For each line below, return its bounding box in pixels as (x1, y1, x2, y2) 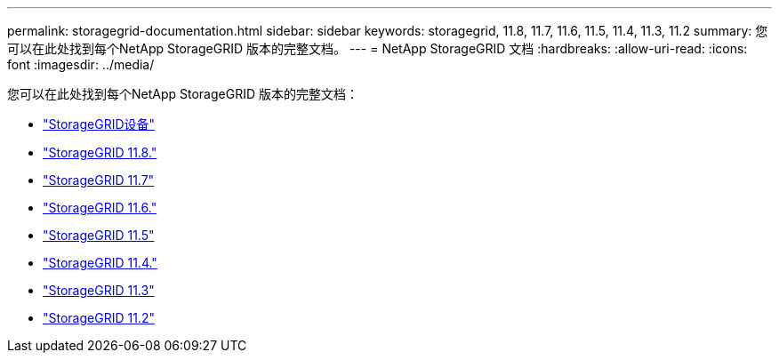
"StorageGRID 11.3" (43, 283, 155, 298)
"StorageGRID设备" (43, 116, 156, 132)
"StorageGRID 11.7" (43, 172, 155, 188)
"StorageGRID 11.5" (43, 228, 155, 243)
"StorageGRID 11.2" (43, 310, 155, 325)
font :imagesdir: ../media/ (7, 57, 155, 72)
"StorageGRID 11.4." (43, 255, 157, 270)
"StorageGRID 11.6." (43, 200, 157, 215)
